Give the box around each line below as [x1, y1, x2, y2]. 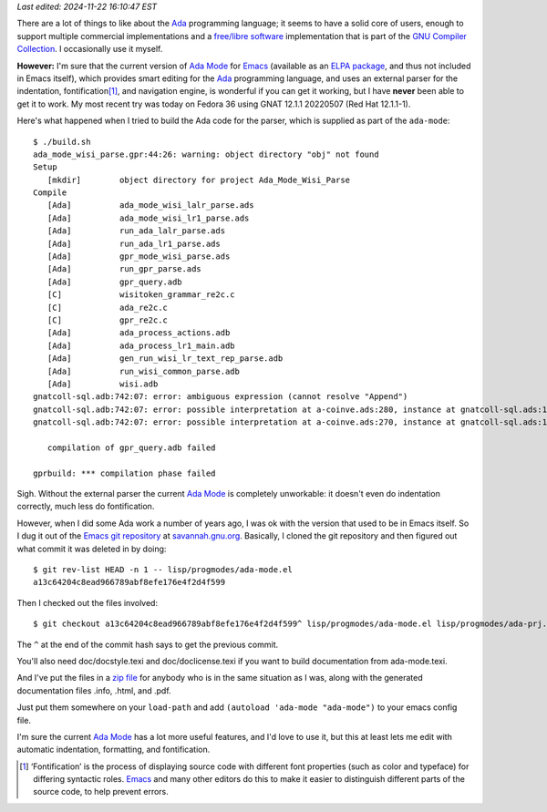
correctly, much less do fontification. [16, 501, 155, 512]
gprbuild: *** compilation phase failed [33, 468, 216, 478]
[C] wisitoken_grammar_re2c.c [46, 290, 236, 300]
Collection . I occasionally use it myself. [16, 44, 163, 55]
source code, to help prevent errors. [33, 786, 169, 797]
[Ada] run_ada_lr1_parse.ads [46, 238, 221, 249]
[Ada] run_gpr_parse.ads [46, 264, 202, 274]
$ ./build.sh [33, 137, 91, 147]
